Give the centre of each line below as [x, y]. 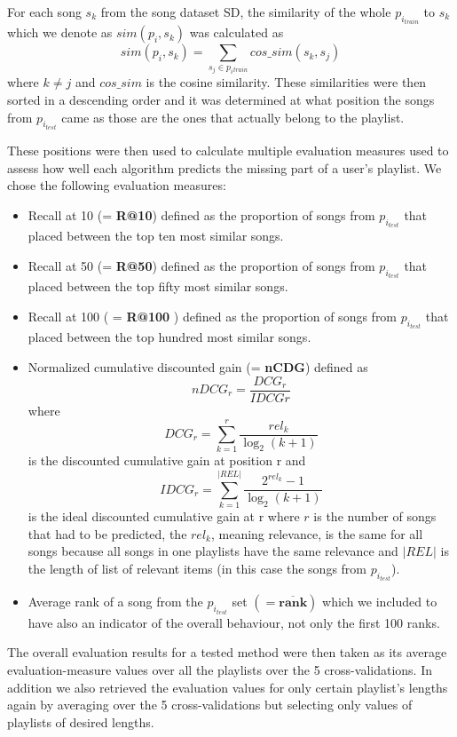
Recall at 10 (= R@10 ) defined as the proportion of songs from [201, 214]
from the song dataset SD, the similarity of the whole [246, 12]
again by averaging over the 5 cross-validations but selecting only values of [210, 705]
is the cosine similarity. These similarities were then [286, 82]
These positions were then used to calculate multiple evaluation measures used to [228, 151]
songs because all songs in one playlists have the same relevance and [213, 551]
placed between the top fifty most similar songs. [158, 286]
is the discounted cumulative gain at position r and [167, 460]
